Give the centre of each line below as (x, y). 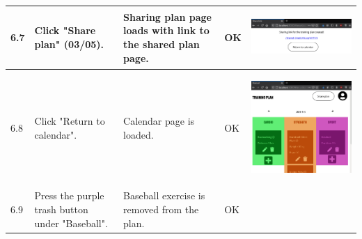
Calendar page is (159, 121)
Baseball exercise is (164, 195)
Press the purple (69, 195)
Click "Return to (70, 121)
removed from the (161, 209)
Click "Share (65, 30)
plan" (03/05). (69, 44)
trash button (61, 209)
